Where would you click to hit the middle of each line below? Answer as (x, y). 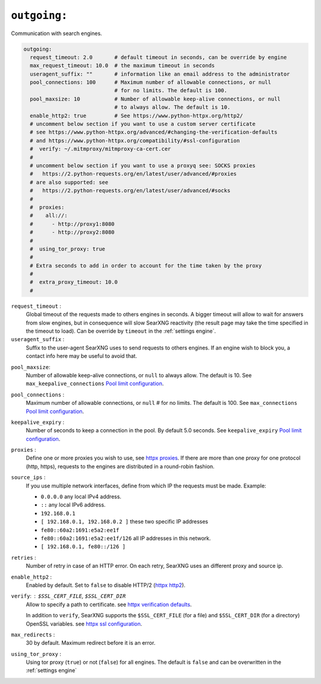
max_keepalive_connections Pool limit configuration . (95, 383)
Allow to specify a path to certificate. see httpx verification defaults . (109, 604)
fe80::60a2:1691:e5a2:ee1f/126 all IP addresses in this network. (126, 538)
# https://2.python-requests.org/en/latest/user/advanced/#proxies (133, 174)
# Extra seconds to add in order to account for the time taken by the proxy (146, 266)
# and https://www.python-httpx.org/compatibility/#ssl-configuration (135, 140)
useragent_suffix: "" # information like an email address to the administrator (160, 74)
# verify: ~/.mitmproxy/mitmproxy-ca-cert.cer (100, 149)
